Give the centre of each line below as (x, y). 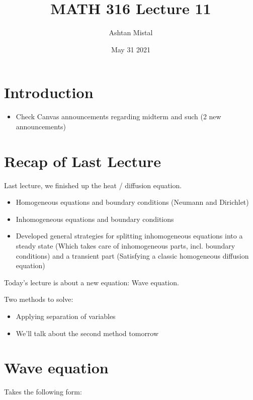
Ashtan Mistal (131, 32)
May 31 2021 (131, 49)
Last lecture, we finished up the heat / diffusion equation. (93, 185)
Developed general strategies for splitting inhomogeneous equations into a (129, 236)
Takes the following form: (43, 392)
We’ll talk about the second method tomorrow (87, 333)
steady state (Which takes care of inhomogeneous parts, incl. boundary (125, 245)
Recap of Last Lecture (83, 161)
